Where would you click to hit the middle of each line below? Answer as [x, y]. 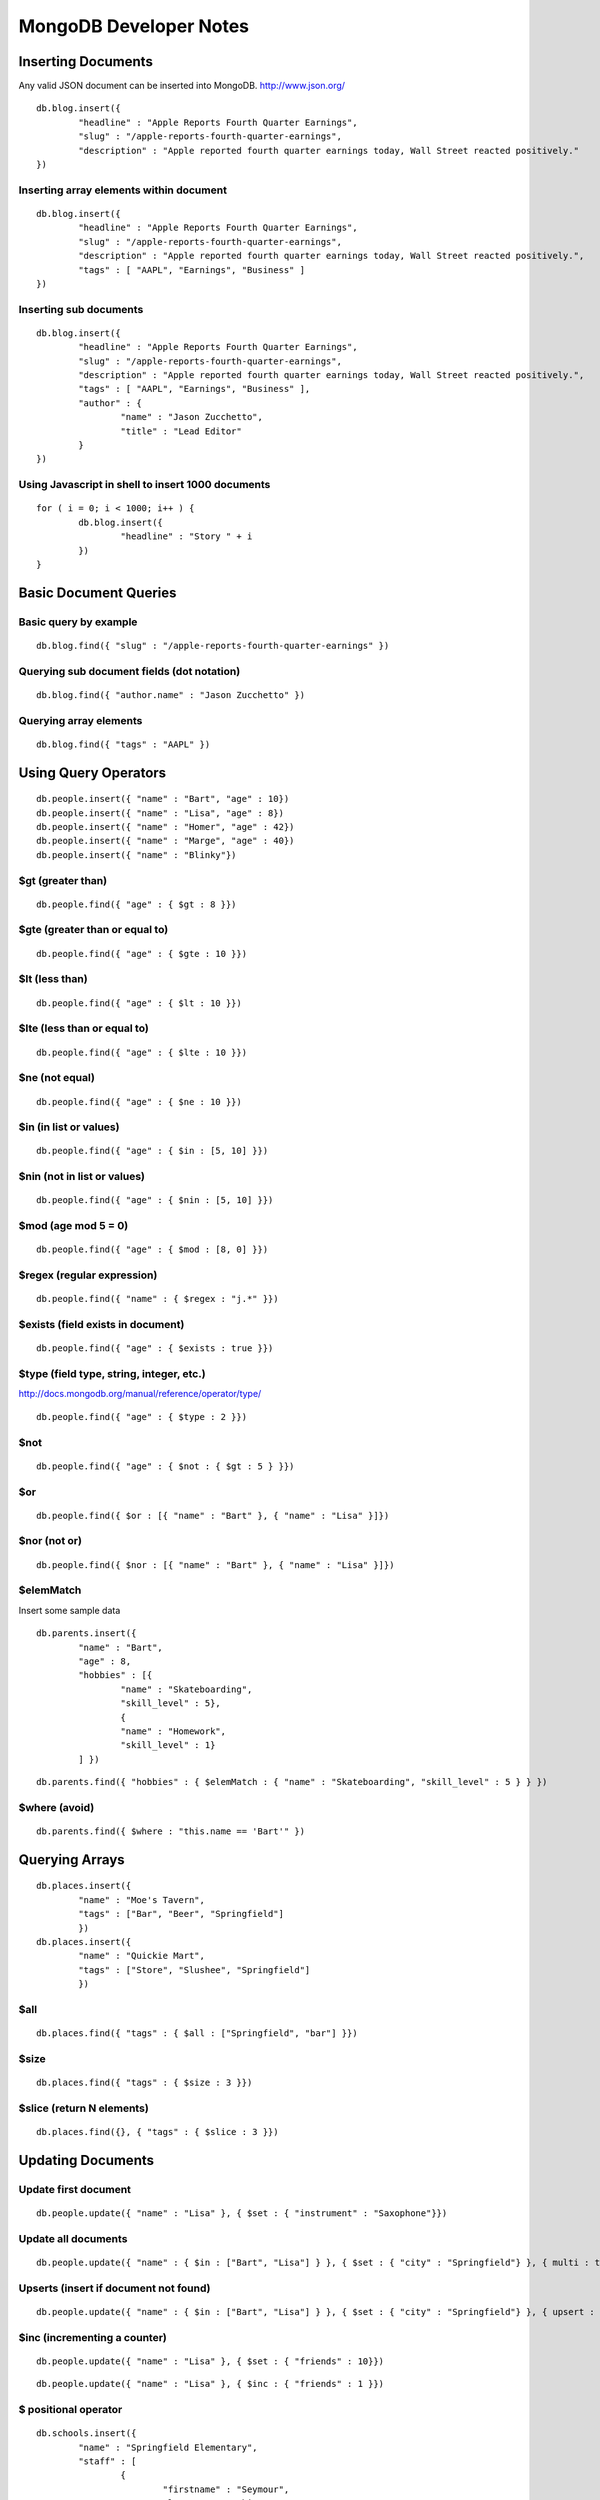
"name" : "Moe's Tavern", [141, 1899]
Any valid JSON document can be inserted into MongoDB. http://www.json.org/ [181, 86]
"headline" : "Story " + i [186, 536]
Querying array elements [80, 720]
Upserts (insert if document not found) [114, 2288]
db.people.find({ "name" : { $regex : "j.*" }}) [157, 1299]
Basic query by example [78, 622]
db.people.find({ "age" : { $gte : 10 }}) [142, 953]
